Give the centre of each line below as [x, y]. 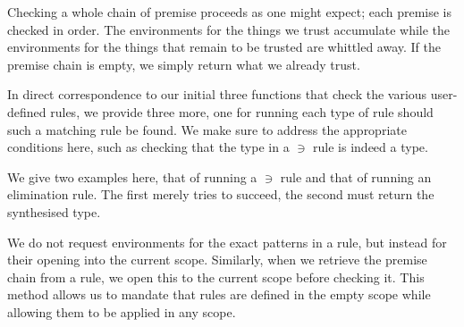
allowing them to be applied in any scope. [122, 311]
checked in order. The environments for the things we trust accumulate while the [229, 29]
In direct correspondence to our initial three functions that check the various [217, 94]
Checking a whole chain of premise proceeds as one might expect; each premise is [230, 12]
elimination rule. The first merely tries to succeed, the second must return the [221, 194]
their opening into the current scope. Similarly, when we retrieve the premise [217, 260]
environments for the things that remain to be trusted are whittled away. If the [224, 47]
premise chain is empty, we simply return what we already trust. [184, 64]
